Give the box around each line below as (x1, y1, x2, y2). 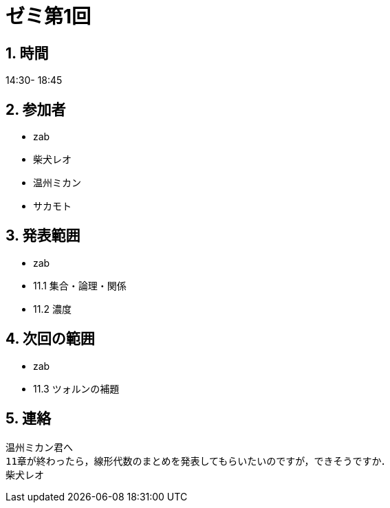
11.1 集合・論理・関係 (33, 279, 127, 291)
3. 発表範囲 (6, 227, 80, 245)
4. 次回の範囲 (6, 330, 95, 348)
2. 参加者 (6, 100, 66, 118)
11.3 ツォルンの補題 (33, 382, 120, 395)
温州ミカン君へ (6, 441, 73, 453)
